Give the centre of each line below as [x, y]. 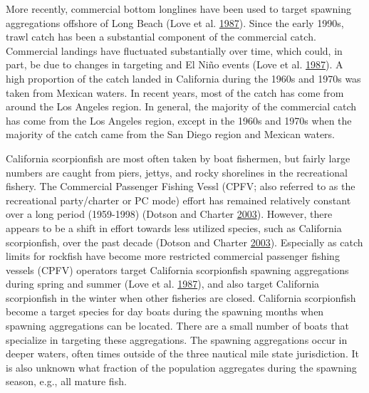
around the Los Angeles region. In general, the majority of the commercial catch [181, 106]
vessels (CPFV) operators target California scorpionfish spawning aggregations [177, 269]
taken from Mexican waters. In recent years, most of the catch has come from [175, 92]
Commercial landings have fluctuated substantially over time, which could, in [174, 50]
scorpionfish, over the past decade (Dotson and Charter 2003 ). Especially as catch [184, 242]
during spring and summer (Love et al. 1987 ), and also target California [163, 284]
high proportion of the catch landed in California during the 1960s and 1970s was [183, 78]
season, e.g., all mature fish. [66, 381]
